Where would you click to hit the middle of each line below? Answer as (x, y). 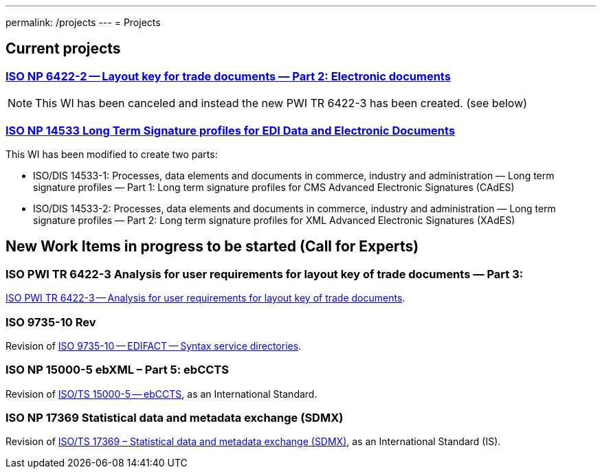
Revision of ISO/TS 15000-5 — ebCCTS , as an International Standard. (161, 394)
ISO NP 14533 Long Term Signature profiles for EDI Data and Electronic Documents (231, 130)
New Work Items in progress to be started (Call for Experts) (212, 247)
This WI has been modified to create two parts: (112, 154)
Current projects (63, 49)
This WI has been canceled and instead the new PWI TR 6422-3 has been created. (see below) (281, 103)
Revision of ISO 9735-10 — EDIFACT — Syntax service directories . (154, 346)
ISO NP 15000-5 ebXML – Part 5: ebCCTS (117, 370)
